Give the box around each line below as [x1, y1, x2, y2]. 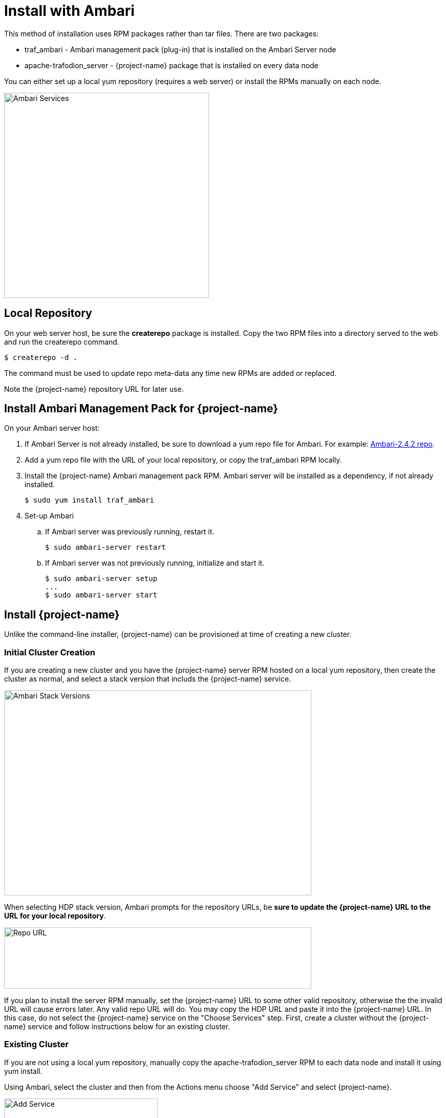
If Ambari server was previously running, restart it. [45, 527, 215, 536]
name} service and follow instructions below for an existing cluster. [4, 1022, 230, 1031]
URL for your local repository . [4, 911, 106, 921]
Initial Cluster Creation [4, 647, 95, 657]
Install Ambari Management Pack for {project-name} [4, 402, 279, 415]
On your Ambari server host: [4, 424, 100, 433]
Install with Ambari [4, 2, 135, 19]
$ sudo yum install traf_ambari [25, 496, 154, 505]
